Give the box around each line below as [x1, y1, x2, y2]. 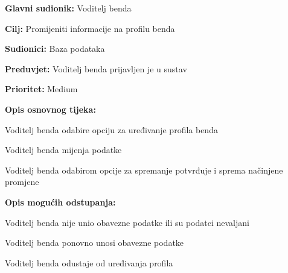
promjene [5, 175, 39, 188]
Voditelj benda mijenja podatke [5, 143, 122, 156]
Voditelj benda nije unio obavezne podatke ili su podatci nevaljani [5, 216, 249, 228]
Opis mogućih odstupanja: [5, 195, 116, 208]
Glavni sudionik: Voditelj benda [5, 2, 132, 14]
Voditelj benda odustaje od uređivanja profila [5, 256, 173, 269]
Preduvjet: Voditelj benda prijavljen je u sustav [5, 62, 187, 75]
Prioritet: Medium [5, 83, 78, 95]
